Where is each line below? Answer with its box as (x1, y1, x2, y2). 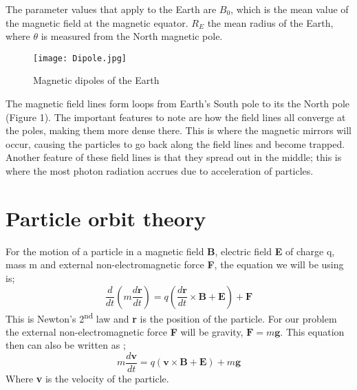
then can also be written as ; (6, 338, 126, 352)
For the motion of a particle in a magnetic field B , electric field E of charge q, (6, 243, 335, 258)
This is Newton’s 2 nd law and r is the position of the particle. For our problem (6, 309, 337, 325)
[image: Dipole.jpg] (33, 53, 127, 63)
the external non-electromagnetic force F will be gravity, (6, 324, 244, 338)
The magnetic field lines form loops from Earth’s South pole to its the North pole (6, 96, 350, 111)
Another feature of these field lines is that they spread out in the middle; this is (6, 150, 342, 164)
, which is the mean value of (230, 2, 349, 16)
